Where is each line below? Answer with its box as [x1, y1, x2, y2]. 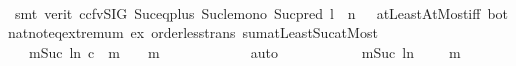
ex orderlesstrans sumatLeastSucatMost [130, 22, 378, 43]
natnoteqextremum [8, 22, 124, 43]
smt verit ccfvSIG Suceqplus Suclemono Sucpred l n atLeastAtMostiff [14, 2, 481, 23]
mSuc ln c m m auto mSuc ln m [28, 41, 461, 62]
